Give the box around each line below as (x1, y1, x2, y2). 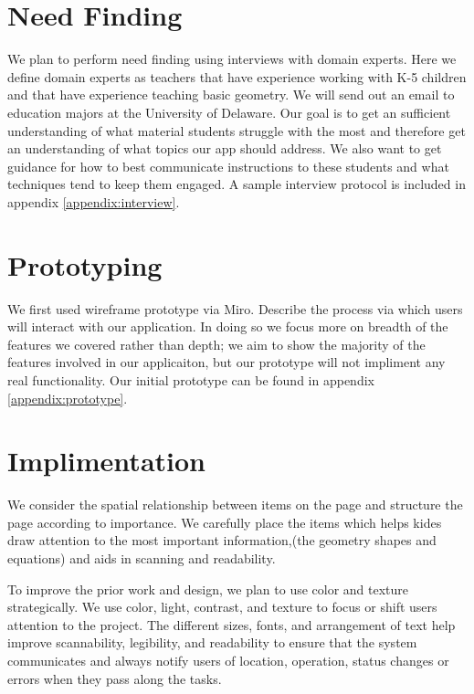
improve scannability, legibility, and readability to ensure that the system (7, 633, 417, 652)
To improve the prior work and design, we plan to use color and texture (7, 579, 409, 598)
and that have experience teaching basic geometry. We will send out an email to (7, 85, 455, 104)
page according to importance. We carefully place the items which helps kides (7, 512, 442, 531)
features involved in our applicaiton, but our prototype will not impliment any (7, 352, 446, 372)
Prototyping (7, 246, 163, 283)
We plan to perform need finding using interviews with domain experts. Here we (7, 49, 457, 68)
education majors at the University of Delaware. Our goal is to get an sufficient (7, 102, 451, 121)
